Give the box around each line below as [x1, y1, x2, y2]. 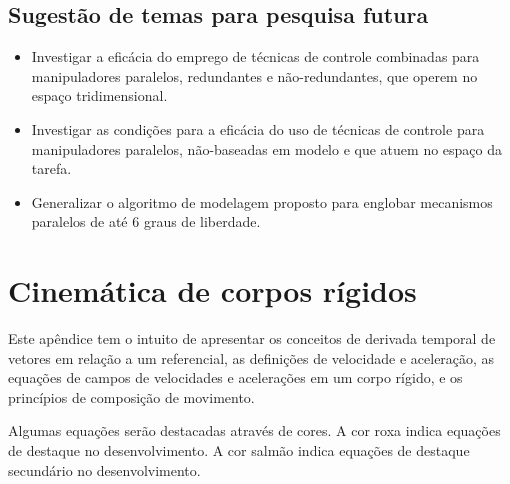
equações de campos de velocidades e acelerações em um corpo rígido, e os [8, 367, 463, 388]
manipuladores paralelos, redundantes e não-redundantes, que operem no [31, 65, 478, 86]
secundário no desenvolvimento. [8, 459, 201, 480]
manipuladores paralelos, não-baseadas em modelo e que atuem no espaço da [31, 138, 502, 159]
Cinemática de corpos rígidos [8, 270, 417, 311]
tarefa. [31, 158, 72, 179]
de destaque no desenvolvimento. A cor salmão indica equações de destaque [8, 440, 470, 461]
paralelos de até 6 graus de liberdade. [31, 211, 261, 232]
